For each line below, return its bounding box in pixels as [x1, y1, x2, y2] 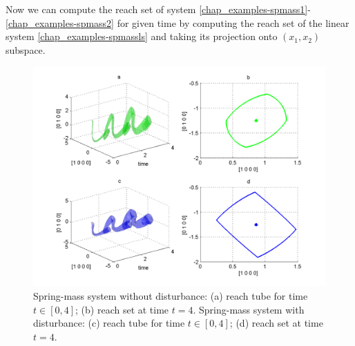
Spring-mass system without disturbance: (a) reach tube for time [33, 288, 308, 302]
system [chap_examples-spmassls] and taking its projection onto [6, 29, 278, 44]
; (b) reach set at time [75, 302, 169, 316]
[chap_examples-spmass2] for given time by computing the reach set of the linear [6, 15, 349, 30]
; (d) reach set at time [229, 316, 323, 330]
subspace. [6, 42, 46, 57]
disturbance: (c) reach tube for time [33, 316, 185, 330]
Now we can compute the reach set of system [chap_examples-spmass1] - [6, 2, 311, 16]
